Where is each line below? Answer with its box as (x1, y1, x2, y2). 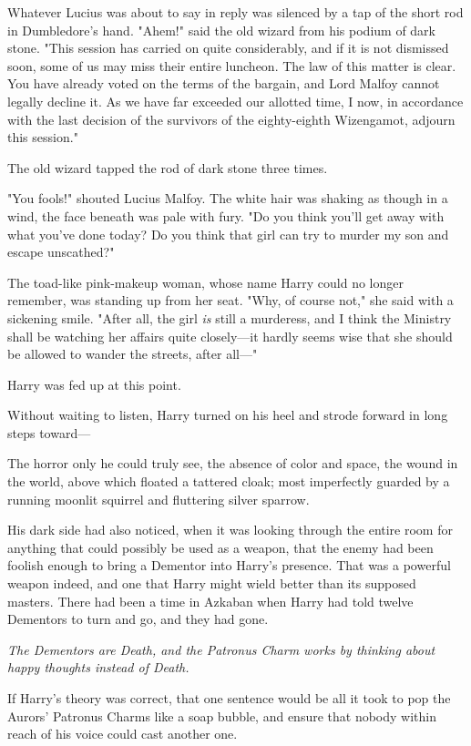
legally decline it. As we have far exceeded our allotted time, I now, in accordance (7, 91, 464, 110)
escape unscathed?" (7, 242, 115, 261)
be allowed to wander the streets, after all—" (7, 344, 258, 363)
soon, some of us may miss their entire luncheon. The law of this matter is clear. (7, 56, 456, 75)
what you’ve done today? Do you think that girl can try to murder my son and (7, 224, 449, 243)
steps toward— (7, 423, 91, 442)
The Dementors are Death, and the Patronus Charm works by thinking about (7, 639, 435, 659)
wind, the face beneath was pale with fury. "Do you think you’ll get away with (7, 206, 445, 225)
